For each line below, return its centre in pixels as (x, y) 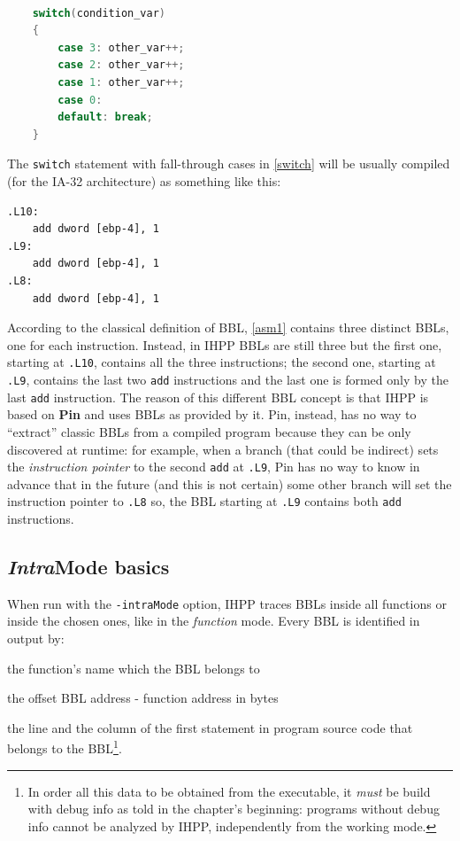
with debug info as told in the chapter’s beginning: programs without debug (234, 809)
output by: (36, 639)
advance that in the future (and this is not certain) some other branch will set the (230, 483)
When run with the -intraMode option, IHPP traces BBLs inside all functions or (227, 603)
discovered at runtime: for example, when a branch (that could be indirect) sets (223, 449)
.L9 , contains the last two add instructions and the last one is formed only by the (228, 379)
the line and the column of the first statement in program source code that (210, 727)
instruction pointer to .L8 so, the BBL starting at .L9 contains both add (204, 501)
